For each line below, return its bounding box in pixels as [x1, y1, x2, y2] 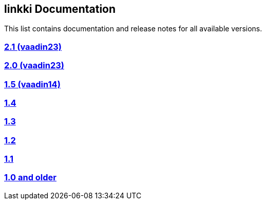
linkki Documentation [4, 3, 116, 15]
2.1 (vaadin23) [4, 41, 62, 52]
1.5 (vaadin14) [4, 79, 61, 89]
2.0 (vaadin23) [4, 60, 64, 71]
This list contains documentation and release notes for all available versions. [4, 24, 262, 33]
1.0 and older [4, 172, 56, 183]
